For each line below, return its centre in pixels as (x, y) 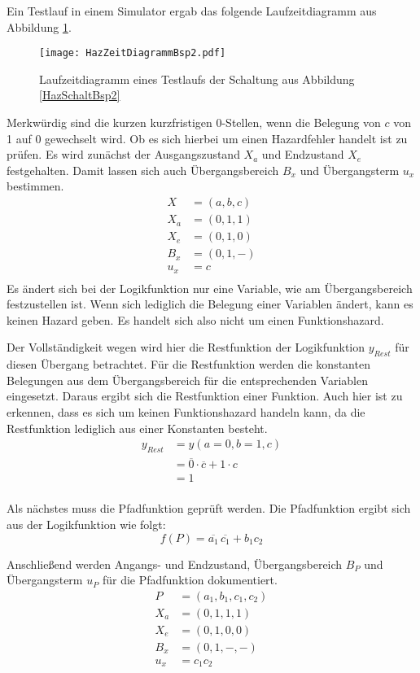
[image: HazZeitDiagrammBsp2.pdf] (133, 53)
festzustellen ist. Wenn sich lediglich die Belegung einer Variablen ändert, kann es (210, 304)
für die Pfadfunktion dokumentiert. (190, 580)
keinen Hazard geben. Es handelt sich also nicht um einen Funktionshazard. (195, 319)
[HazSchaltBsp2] (80, 95)
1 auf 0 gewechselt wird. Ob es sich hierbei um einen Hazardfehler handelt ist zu (207, 138)
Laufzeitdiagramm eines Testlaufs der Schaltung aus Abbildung (197, 79)
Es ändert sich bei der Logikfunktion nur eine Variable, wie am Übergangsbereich (210, 288)
